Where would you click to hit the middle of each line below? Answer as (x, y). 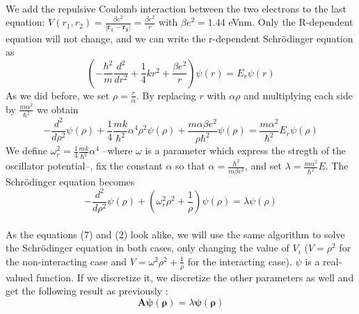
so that (190, 166)
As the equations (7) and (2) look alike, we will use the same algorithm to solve (175, 234)
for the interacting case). (240, 261)
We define (26, 150)
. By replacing (166, 95)
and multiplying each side (298, 95)
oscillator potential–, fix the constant (84, 166)
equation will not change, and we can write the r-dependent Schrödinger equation (179, 38)
